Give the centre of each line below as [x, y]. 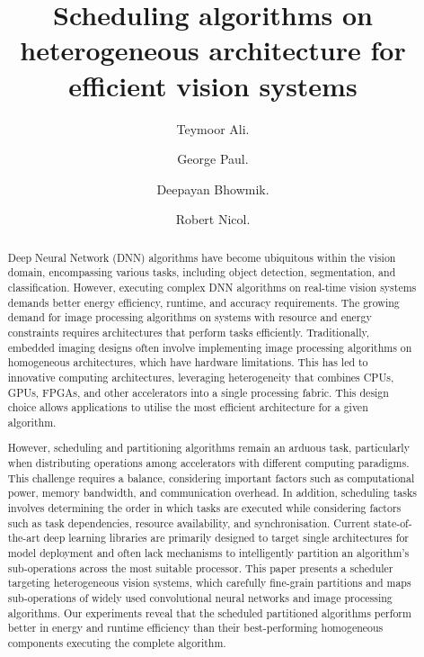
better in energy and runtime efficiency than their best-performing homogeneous [195, 628]
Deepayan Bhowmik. [213, 189]
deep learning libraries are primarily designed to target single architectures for [226, 538]
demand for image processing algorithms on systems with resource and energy [190, 317]
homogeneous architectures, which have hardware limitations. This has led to [188, 362]
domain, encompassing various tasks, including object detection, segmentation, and [202, 272]
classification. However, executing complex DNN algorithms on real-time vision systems [212, 287]
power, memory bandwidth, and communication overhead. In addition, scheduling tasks [212, 493]
